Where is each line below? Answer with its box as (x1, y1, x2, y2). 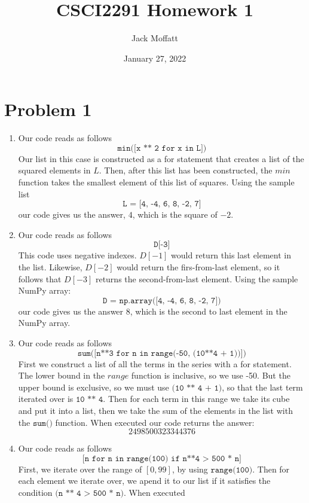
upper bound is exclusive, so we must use (18, 380, 169, 393)
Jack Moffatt (131, 32, 178, 44)
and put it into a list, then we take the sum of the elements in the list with (18, 404, 293, 416)
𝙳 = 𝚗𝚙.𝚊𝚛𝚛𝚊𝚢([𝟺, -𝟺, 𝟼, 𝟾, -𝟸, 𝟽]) (103, 296, 221, 305)
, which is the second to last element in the (130, 304, 287, 317)
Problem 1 (4, 97, 92, 121)
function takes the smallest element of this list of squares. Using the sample (18, 176, 295, 188)
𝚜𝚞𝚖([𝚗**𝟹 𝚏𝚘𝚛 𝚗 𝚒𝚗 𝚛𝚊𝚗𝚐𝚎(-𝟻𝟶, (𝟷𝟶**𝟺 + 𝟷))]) (77, 349, 246, 358)
